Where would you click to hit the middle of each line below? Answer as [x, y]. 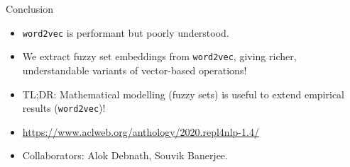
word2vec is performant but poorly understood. [126, 32]
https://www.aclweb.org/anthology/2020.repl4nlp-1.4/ [141, 131]
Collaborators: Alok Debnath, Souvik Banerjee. [125, 155]
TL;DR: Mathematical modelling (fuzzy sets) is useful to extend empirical [183, 94]
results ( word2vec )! [64, 108]
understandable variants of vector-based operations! [135, 70]
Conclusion [29, 8]
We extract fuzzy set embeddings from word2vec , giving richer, [159, 56]
